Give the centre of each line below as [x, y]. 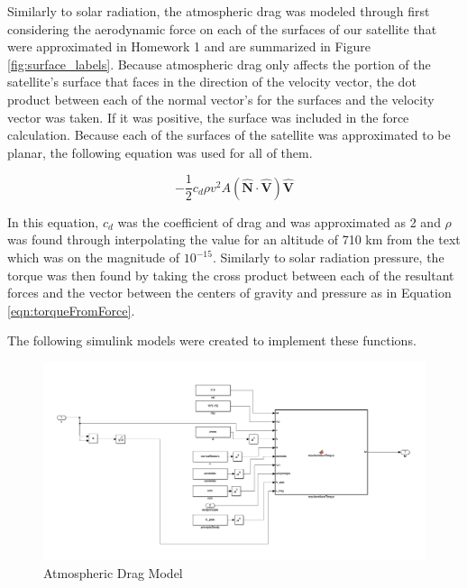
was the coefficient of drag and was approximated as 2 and [279, 221]
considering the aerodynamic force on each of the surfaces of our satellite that [222, 28]
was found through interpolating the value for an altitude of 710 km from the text [234, 239]
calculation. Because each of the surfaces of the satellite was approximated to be [229, 135]
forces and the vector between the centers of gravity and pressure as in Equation [229, 293]
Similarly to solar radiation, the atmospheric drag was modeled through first [219, 11]
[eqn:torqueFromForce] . [71, 310]
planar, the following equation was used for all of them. [160, 152]
